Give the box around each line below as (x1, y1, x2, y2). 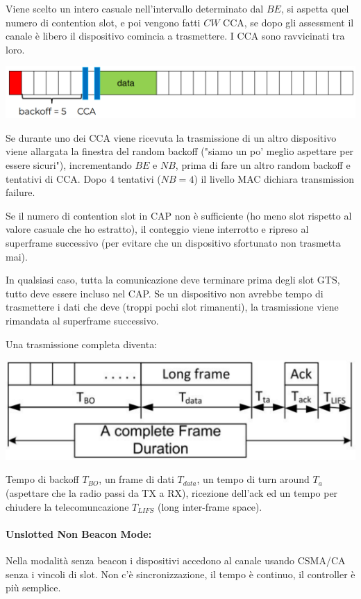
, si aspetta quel (280, 1, 349, 15)
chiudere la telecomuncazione (6, 499, 129, 514)
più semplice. (6, 580, 61, 595)
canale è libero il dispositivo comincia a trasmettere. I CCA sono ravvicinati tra (6, 28, 345, 43)
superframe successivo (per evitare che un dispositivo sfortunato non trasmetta (6, 235, 341, 249)
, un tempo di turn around (196, 472, 310, 486)
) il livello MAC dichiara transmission (194, 171, 354, 186)
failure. (6, 185, 35, 199)
